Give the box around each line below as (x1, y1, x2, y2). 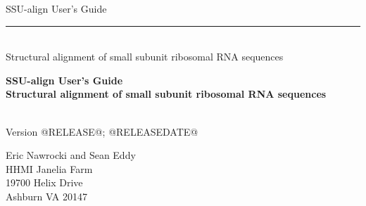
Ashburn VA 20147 (6, 188, 88, 203)
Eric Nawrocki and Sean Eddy (6, 148, 136, 162)
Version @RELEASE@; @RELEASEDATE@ (6, 124, 198, 139)
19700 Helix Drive (6, 175, 83, 190)
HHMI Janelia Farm (6, 161, 93, 176)
